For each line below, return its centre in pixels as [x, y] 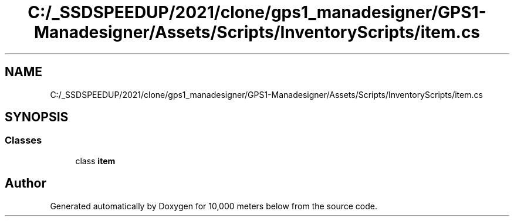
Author [26, 183]
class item [95, 161]
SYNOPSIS [37, 117]
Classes [23, 140]
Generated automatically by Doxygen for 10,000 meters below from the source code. [214, 206]
